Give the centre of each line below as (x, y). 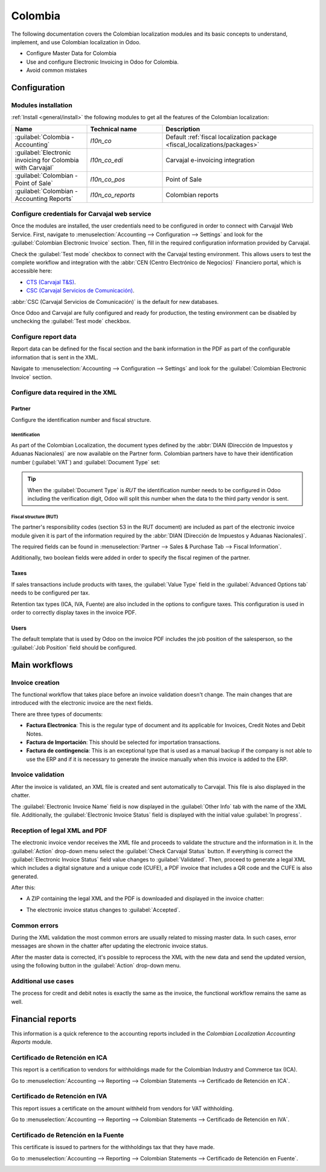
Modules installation (42, 105)
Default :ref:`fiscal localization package (221, 137)
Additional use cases (43, 981)
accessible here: (32, 271)
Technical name (113, 129)
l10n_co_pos (108, 179)
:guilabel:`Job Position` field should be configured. (74, 647)
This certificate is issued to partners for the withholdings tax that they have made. (113, 1147)
